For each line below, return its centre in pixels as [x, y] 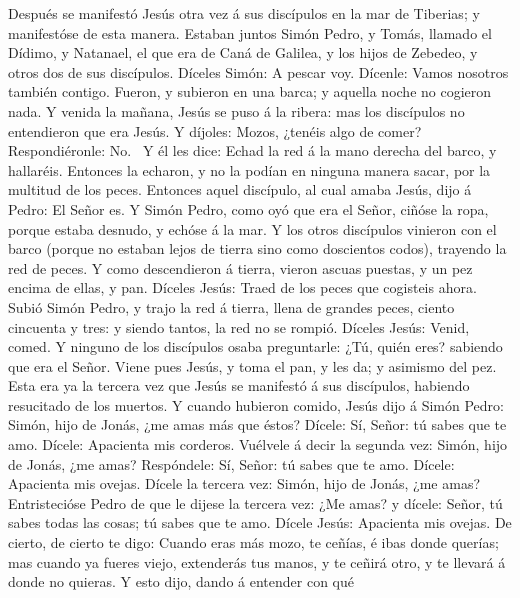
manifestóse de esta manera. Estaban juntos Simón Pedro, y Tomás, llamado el [250, 32]
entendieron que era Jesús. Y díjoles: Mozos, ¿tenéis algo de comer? [215, 130]
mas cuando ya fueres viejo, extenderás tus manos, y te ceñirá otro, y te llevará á [257, 561]
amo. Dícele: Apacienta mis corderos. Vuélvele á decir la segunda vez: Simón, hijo [258, 444]
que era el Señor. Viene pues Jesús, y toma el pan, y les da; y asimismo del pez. [252, 365]
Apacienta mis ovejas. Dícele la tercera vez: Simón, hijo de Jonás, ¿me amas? [244, 483]
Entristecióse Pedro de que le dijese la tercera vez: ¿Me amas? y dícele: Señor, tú [255, 502]
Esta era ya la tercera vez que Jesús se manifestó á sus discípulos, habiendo [239, 385]
